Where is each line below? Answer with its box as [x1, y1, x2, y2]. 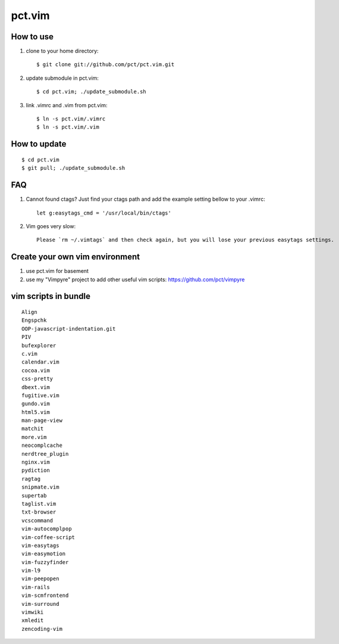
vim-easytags [21, 542, 59, 549]
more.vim [21, 434, 47, 440]
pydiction [21, 467, 50, 474]
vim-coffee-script [21, 534, 76, 540]
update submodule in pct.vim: [26, 74, 99, 82]
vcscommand [21, 517, 54, 524]
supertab [21, 492, 47, 499]
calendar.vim [21, 359, 59, 366]
